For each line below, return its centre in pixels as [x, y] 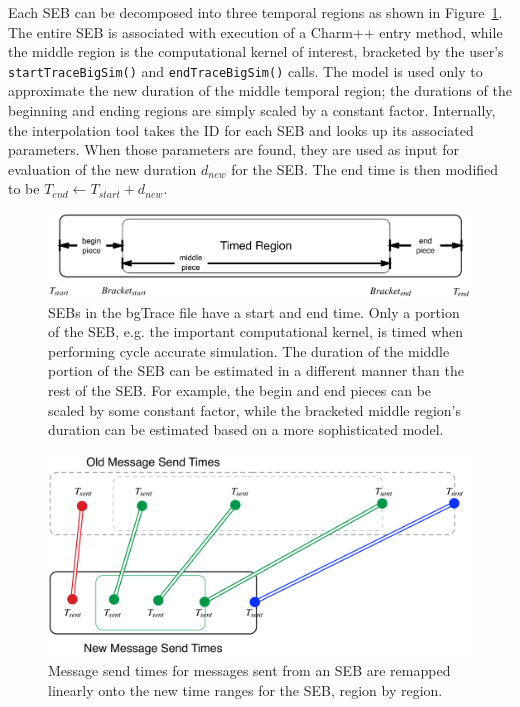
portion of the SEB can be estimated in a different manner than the [256, 370]
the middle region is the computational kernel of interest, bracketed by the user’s [256, 51]
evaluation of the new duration [102, 168]
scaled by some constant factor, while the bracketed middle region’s [254, 409]
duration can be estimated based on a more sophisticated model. [246, 429]
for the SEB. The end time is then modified [365, 168]
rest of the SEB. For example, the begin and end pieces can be [240, 389]
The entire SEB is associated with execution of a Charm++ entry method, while [255, 31]
